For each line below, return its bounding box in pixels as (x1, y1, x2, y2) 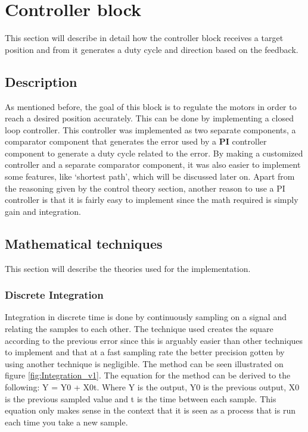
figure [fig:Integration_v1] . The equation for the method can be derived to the (5, 369, 291, 381)
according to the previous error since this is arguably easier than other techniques (5, 334, 303, 346)
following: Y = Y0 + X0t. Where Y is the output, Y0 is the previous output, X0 (5, 381, 300, 393)
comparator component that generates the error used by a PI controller (5, 135, 267, 148)
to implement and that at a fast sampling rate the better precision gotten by (5, 346, 285, 358)
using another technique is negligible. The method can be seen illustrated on (5, 357, 284, 370)
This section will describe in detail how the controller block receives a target (5, 32, 284, 44)
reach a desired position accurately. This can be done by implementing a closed (5, 112, 294, 124)
